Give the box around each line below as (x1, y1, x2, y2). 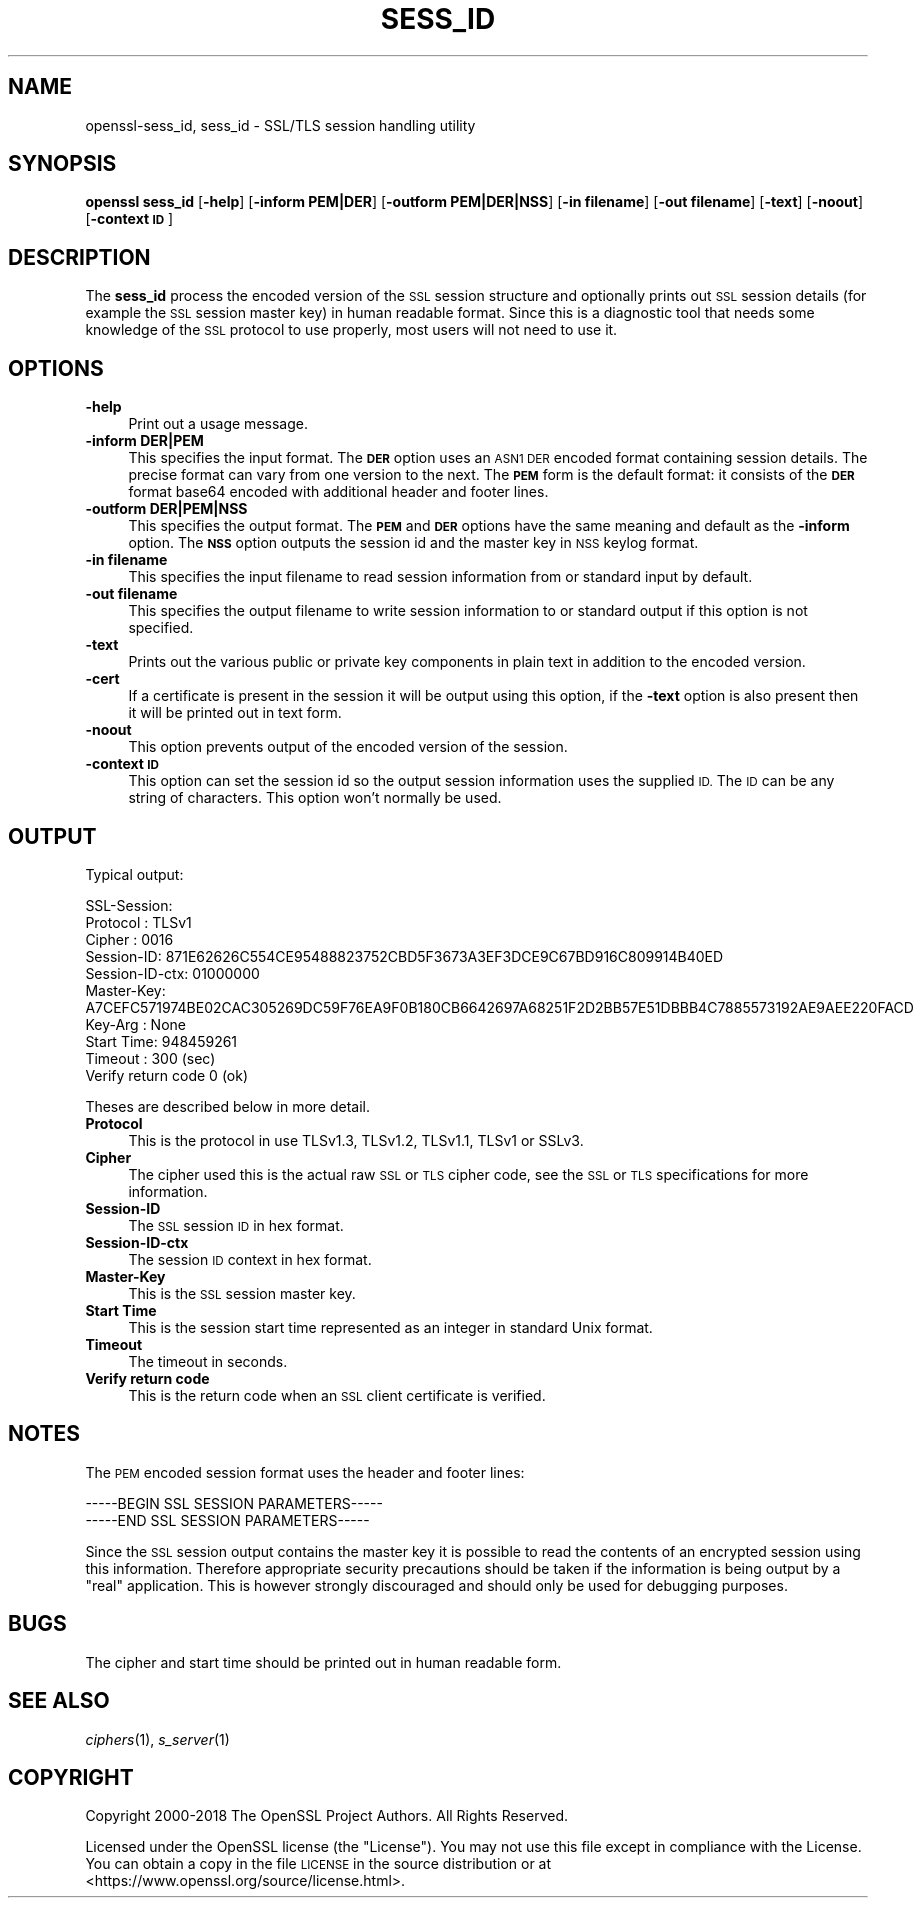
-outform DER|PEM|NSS (85, 500, 248, 518)
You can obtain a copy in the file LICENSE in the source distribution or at (85, 1855, 552, 1873)
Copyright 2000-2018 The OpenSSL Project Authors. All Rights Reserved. (85, 1807, 569, 1825)
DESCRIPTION (8, 244, 151, 270)
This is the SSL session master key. (128, 1284, 356, 1302)
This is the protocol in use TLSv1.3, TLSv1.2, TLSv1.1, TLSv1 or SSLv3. (128, 1131, 584, 1149)
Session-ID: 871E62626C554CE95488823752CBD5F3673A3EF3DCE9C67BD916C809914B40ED (85, 947, 724, 965)
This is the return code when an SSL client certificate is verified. (128, 1386, 546, 1404)
